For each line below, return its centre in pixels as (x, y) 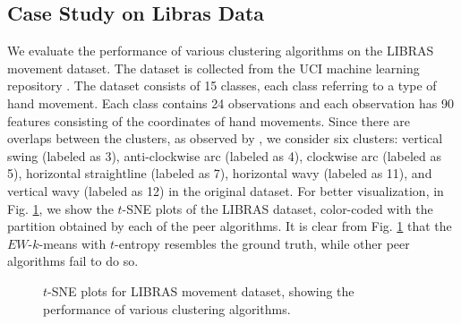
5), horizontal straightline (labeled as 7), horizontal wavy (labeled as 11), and (220, 173)
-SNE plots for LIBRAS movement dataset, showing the (201, 290)
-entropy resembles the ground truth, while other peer (262, 243)
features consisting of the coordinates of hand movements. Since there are (209, 120)
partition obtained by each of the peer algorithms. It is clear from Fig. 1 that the (230, 226)
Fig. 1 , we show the (60, 208)
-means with (73, 243)
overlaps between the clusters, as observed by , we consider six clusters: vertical (225, 138)
